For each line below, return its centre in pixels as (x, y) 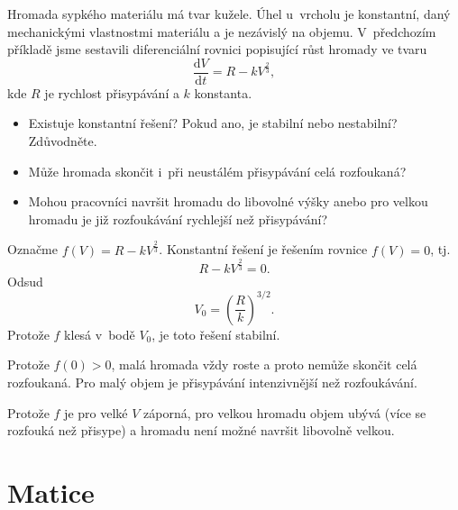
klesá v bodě (100, 334)
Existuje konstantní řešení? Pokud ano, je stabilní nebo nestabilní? (213, 123)
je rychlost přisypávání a (112, 92)
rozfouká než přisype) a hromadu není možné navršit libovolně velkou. (201, 430)
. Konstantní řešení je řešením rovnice (263, 249)
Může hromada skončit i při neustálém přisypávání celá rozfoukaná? (217, 171)
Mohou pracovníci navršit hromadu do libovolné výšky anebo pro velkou (228, 201)
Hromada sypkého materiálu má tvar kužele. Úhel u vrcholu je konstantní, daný (229, 14)
